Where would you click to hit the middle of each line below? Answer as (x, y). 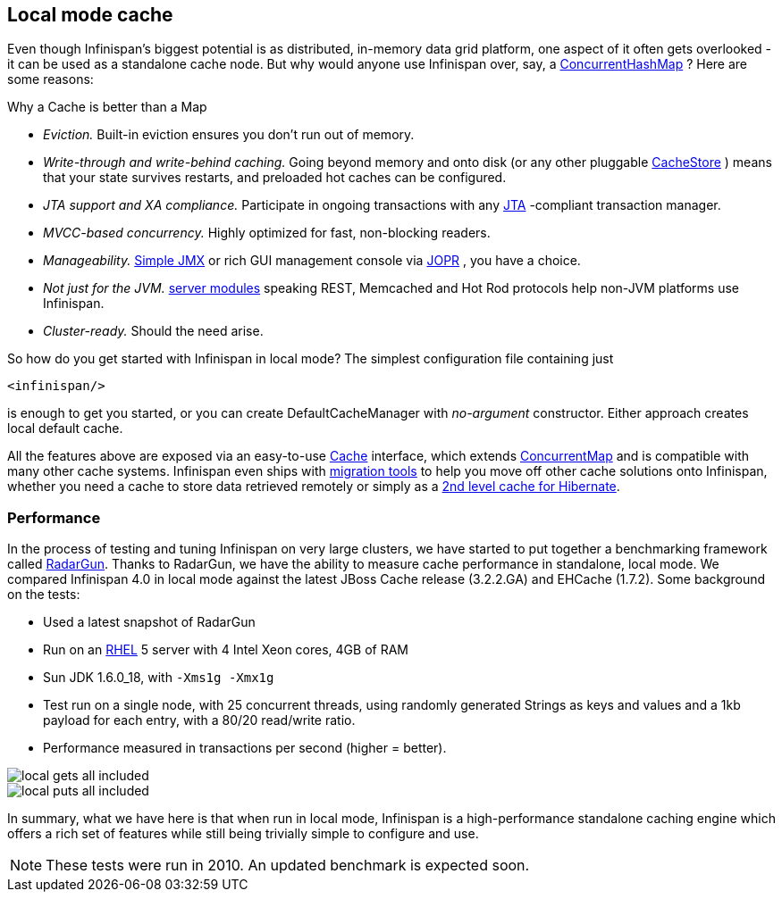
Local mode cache (90, 15)
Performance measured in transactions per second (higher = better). (245, 748)
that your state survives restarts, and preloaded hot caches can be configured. (275, 178)
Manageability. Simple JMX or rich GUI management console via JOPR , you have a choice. (312, 261)
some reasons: (50, 79)
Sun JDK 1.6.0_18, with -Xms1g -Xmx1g (159, 678)
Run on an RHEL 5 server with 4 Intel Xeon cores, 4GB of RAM (226, 650)
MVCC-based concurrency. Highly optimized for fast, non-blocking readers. (267, 233)
